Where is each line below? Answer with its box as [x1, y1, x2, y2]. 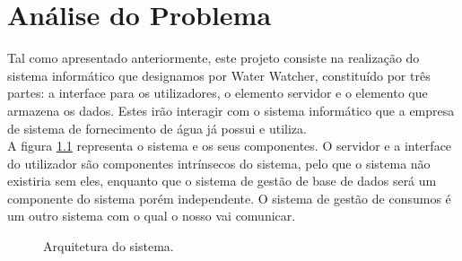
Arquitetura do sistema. [43, 237, 174, 256]
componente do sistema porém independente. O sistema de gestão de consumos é [7, 188, 451, 207]
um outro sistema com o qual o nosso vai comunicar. [7, 206, 296, 225]
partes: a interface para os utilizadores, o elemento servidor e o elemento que [7, 83, 428, 102]
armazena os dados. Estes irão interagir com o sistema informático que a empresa [7, 100, 455, 119]
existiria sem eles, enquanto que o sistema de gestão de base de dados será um [7, 171, 437, 190]
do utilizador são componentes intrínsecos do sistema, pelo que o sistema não [7, 153, 431, 172]
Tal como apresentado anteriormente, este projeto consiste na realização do [7, 48, 420, 67]
